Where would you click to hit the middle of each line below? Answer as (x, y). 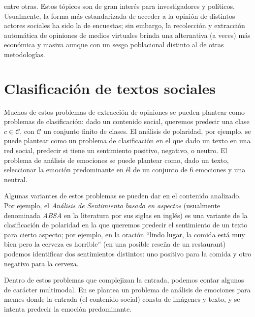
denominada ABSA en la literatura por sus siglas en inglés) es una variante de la (126, 215)
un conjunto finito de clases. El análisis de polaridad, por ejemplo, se (147, 131)
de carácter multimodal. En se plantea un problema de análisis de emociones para (127, 289)
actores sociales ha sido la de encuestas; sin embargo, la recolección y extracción (125, 25)
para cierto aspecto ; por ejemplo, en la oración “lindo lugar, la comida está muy (125, 234)
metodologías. (25, 54)
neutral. (16, 179)
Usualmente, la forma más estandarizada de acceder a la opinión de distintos (120, 16)
